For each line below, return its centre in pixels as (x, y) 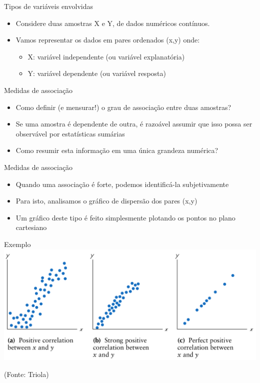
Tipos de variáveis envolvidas (48, 6)
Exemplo (17, 244)
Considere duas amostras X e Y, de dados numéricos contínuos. (113, 23)
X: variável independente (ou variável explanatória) (106, 56)
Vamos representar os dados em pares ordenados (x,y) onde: (108, 40)
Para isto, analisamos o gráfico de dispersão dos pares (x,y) (106, 201)
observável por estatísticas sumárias (70, 133)
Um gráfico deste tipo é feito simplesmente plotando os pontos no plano (125, 217)
